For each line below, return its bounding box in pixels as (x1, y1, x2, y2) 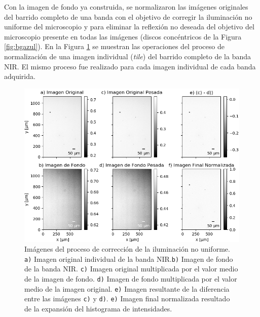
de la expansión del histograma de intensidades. (24, 303, 172, 313)
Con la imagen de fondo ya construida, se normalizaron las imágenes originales (4, 2, 248, 12)
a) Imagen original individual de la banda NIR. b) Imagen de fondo (24, 253, 233, 264)
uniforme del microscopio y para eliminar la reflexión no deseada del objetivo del (4, 21, 254, 32)
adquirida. (4, 71, 35, 82)
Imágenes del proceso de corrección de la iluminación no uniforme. (24, 244, 230, 254)
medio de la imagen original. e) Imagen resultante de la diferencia (24, 283, 230, 294)
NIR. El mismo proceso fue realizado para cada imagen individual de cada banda (4, 61, 256, 71)
